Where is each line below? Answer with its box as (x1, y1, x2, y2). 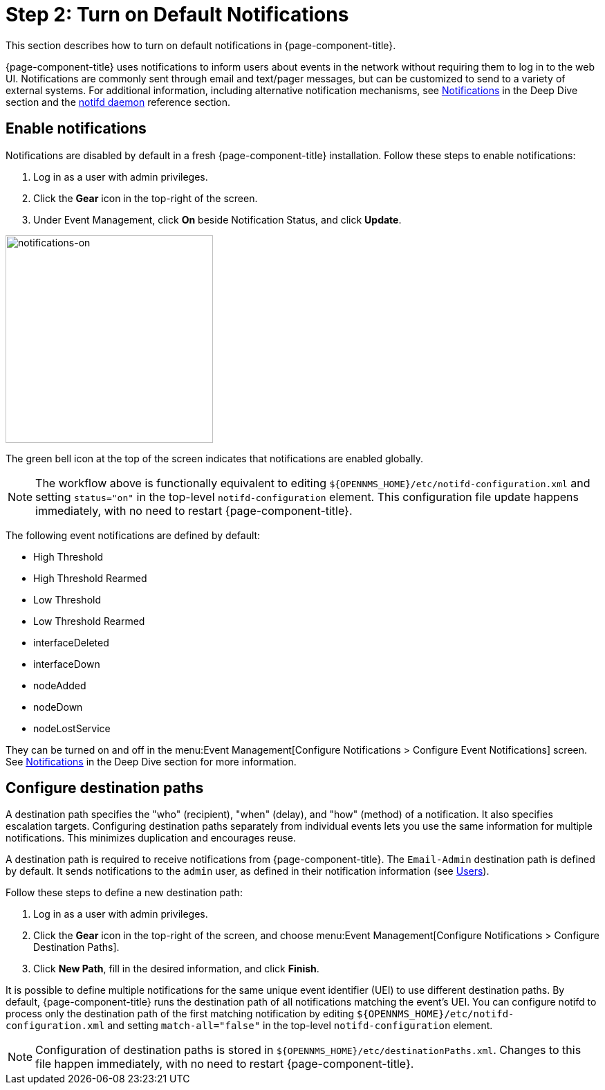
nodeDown (33, 700, 83, 713)
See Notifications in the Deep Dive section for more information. (6, 755, 297, 767)
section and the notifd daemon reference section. (6, 96, 231, 108)
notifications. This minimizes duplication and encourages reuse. (6, 832, 297, 844)
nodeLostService (33, 722, 111, 734)
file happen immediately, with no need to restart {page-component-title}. (35, 1057, 414, 1071)
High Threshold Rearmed (33, 572, 147, 584)
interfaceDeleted (33, 636, 109, 648)
